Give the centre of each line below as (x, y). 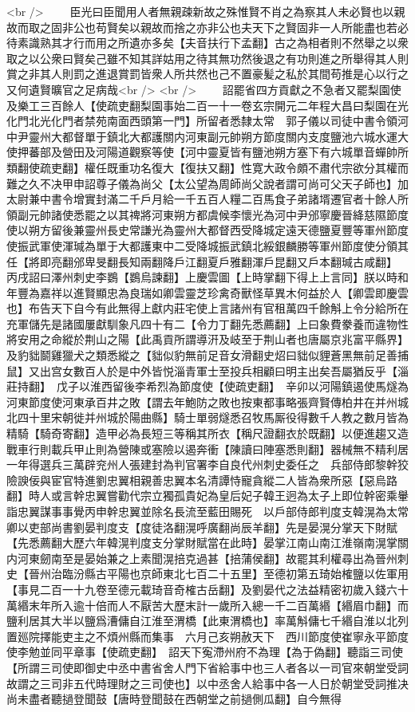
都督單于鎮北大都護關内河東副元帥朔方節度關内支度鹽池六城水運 (229, 136)
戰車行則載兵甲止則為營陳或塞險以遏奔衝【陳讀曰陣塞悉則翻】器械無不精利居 (207, 448)
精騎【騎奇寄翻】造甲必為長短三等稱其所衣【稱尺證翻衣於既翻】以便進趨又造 (207, 433)
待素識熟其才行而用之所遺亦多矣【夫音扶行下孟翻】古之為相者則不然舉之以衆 (207, 43)
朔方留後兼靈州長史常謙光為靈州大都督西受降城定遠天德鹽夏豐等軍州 (207, 230)
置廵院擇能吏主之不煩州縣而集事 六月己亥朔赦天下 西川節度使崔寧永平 (196, 636)
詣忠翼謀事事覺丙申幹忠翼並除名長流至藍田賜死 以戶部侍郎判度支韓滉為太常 (207, 511)
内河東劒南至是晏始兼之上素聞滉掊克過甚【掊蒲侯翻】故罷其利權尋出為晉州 (202, 558)
